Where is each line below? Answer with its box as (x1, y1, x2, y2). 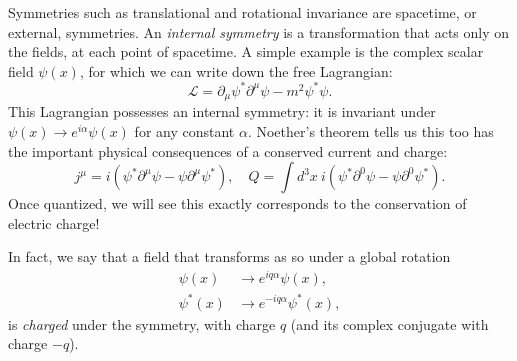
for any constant (134, 120, 235, 141)
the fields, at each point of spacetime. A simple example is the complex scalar (8, 41, 484, 62)
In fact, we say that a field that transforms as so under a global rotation (8, 246, 451, 267)
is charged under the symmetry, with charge (8, 313, 276, 334)
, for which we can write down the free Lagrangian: (79, 60, 393, 81)
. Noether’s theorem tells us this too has (247, 120, 494, 141)
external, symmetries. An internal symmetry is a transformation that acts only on (8, 21, 510, 42)
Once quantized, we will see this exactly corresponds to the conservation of (8, 193, 467, 214)
